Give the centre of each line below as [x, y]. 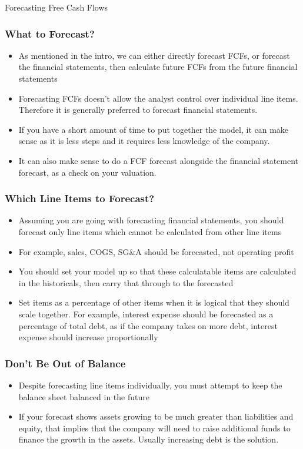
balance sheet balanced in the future [84, 396]
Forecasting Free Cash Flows [56, 7]
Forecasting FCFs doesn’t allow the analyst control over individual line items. [158, 98]
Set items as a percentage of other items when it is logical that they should [154, 302]
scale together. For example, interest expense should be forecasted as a [146, 314]
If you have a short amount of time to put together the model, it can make [154, 129]
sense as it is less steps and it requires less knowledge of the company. [144, 141]
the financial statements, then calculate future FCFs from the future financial [158, 67]
